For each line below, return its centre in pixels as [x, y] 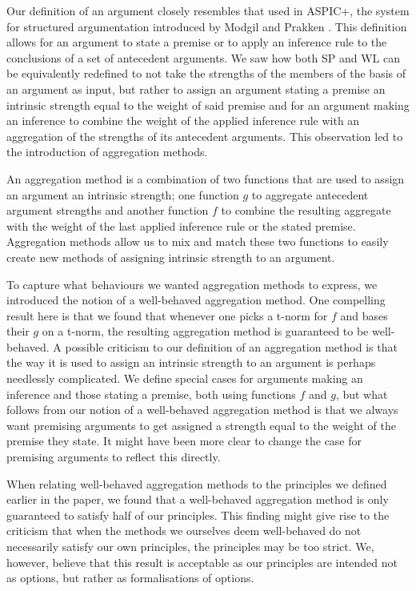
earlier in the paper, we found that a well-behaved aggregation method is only [198, 499]
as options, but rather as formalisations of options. [130, 578]
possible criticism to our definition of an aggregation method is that [231, 346]
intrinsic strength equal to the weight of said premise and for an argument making [208, 105]
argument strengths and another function [108, 210]
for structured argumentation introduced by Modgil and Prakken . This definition [207, 26]
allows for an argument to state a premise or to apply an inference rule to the [197, 42]
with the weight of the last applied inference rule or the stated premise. [181, 225]
